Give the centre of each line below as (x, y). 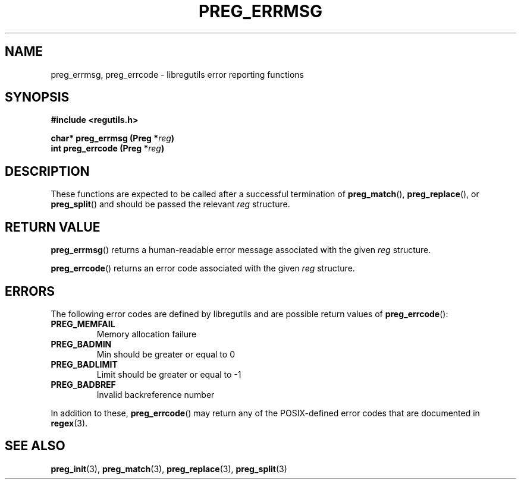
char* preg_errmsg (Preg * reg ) (113, 138)
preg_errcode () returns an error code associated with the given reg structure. (203, 268)
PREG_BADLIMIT (84, 364)
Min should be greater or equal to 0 (166, 354)
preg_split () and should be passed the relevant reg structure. (170, 204)
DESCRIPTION (47, 171)
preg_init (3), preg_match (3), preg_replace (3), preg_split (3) (169, 469)
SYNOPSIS (37, 97)
